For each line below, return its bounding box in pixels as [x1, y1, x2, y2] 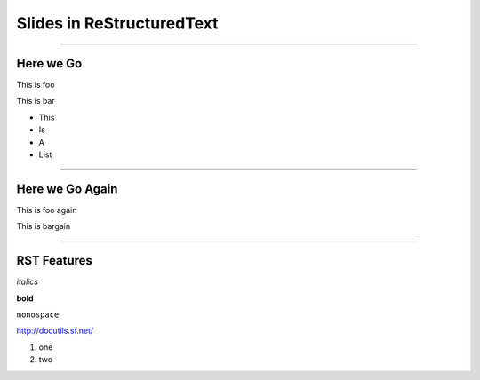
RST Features [16, 253, 93, 268]
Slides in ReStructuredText [16, 13, 219, 33]
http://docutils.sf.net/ [16, 325, 94, 336]
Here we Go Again [16, 181, 118, 196]
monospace [16, 310, 60, 320]
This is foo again [16, 204, 77, 215]
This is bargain [16, 221, 71, 232]
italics [16, 276, 39, 288]
